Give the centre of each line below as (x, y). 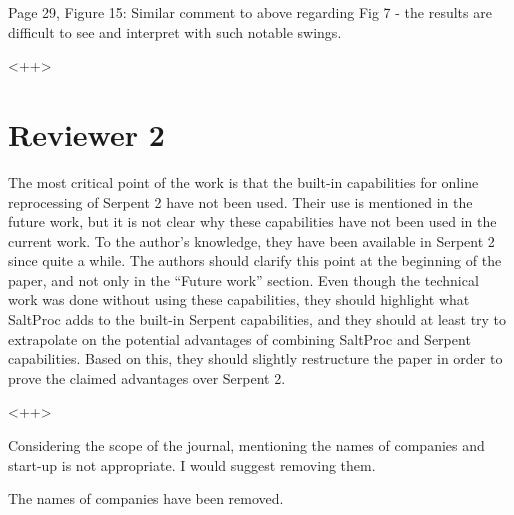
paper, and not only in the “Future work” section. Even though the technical (243, 279)
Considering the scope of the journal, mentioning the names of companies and (246, 445)
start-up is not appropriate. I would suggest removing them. (192, 464)
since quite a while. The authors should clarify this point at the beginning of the (255, 260)
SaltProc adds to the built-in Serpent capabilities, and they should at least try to (257, 319)
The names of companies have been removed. (146, 498)
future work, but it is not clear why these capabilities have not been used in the (252, 221)
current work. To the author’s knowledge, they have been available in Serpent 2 (251, 240)
